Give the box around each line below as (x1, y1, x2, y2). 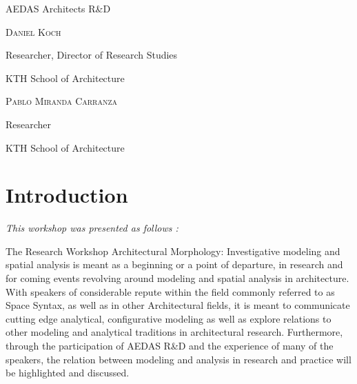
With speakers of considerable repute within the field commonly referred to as (6, 284, 335, 299)
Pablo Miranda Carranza (6, 94, 118, 108)
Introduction (6, 181, 128, 209)
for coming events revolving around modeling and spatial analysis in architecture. (6, 271, 349, 285)
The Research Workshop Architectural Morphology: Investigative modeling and (6, 243, 340, 258)
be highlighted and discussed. (6, 365, 130, 380)
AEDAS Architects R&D (6, 1, 111, 15)
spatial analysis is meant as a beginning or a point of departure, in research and (6, 257, 343, 272)
